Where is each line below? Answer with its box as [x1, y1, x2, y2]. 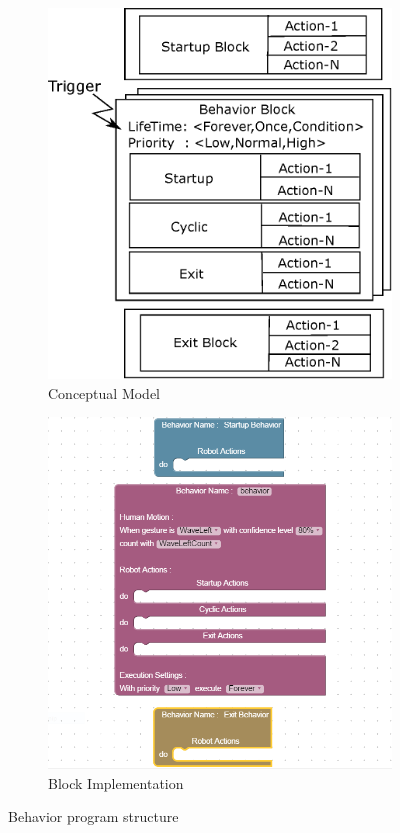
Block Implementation [48, 772, 184, 793]
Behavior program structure [8, 806, 179, 827]
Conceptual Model [48, 382, 161, 403]
